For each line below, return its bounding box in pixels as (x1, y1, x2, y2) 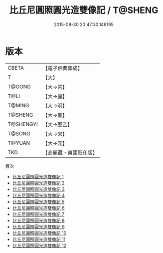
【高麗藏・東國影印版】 (42, 149, 98, 156)
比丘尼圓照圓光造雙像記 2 (12, 180, 65, 186)
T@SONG (7, 130, 31, 137)
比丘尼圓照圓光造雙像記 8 (12, 217, 65, 223)
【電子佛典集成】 (42, 65, 83, 72)
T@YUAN (7, 139, 30, 146)
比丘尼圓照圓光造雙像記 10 (12, 230, 67, 236)
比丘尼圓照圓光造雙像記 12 (12, 242, 66, 248)
